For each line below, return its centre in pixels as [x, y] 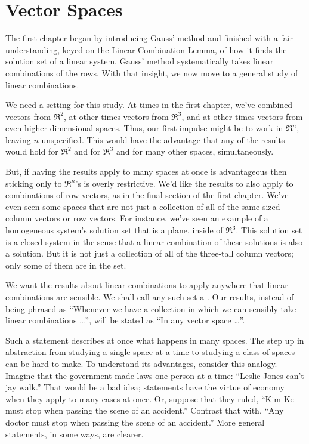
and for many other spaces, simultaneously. [195, 151]
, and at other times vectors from [242, 116]
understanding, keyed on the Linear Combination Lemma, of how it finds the [146, 49]
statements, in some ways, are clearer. [75, 434]
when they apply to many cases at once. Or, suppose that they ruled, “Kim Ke [150, 398]
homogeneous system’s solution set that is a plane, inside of [114, 230]
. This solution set [269, 230]
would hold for [32, 151]
